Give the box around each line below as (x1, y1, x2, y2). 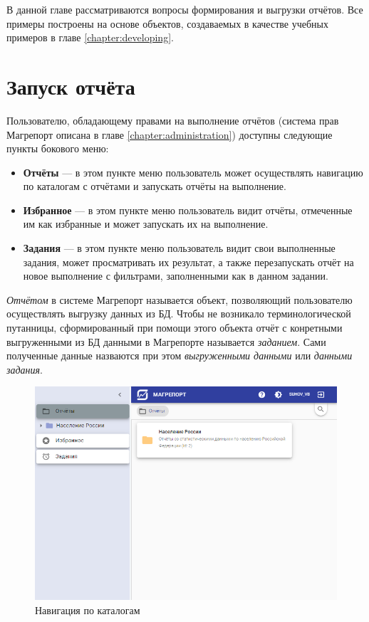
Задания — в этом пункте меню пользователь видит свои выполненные (23, 241, 336, 255)
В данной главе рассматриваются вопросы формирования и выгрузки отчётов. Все (6, 2, 363, 16)
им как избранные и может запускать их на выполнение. (23, 216, 269, 231)
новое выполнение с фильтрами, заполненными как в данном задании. (23, 268, 328, 283)
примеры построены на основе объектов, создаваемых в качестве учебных (6, 16, 328, 31)
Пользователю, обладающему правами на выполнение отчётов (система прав (6, 112, 339, 127)
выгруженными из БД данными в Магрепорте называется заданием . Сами (6, 334, 326, 349)
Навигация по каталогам (35, 603, 140, 618)
